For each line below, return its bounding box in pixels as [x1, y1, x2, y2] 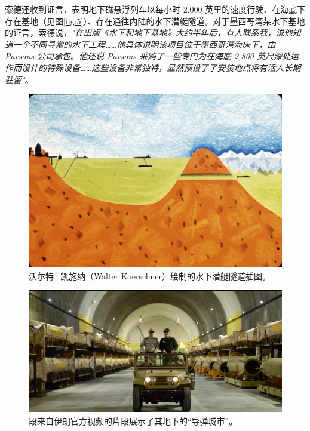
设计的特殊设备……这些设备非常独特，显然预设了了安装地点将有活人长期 [21, 61, 301, 73]
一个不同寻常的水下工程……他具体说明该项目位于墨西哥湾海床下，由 [13, 38, 276, 50]
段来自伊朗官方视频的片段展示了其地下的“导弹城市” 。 [29, 415, 238, 427]
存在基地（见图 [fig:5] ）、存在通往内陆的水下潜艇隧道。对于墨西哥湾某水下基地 [5, 14, 305, 27]
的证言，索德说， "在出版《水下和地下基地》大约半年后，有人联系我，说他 [5, 26, 293, 39]
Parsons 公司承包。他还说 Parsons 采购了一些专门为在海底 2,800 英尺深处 [5, 50, 291, 62]
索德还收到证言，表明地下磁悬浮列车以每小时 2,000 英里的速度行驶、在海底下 [5, 3, 306, 15]
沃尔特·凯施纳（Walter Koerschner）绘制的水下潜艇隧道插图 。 [29, 269, 271, 282]
